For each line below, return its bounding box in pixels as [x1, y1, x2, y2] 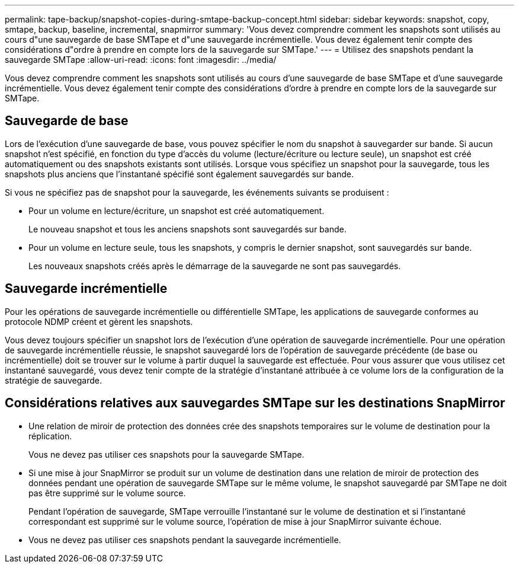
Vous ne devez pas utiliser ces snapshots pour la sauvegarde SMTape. [28, 449, 305, 459]
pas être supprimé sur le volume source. [28, 487, 186, 498]
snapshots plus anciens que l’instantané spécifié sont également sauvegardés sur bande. [5, 168, 354, 179]
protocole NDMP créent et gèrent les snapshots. [5, 316, 193, 327]
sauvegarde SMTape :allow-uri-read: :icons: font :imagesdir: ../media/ [5, 55, 277, 65]
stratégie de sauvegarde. [5, 375, 102, 385]
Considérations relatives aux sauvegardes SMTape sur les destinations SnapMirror [5, 395, 505, 411]
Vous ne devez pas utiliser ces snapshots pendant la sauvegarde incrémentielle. [28, 534, 341, 545]
